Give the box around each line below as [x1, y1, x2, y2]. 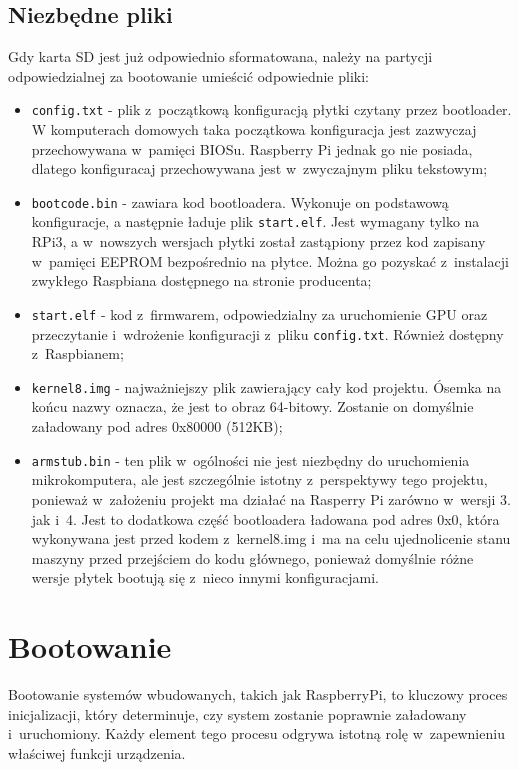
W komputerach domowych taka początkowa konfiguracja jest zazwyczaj [31, 119, 477, 140]
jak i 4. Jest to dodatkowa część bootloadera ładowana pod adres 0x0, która [31, 508, 500, 529]
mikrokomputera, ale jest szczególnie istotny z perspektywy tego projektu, [31, 469, 488, 490]
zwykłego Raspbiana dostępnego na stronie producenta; [31, 270, 372, 291]
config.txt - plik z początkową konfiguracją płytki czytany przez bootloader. [31, 99, 512, 120]
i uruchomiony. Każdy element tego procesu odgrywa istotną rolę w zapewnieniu [8, 723, 505, 744]
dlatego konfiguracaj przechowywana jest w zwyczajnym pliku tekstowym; [31, 158, 488, 179]
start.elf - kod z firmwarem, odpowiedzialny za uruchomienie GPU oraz [31, 303, 488, 324]
